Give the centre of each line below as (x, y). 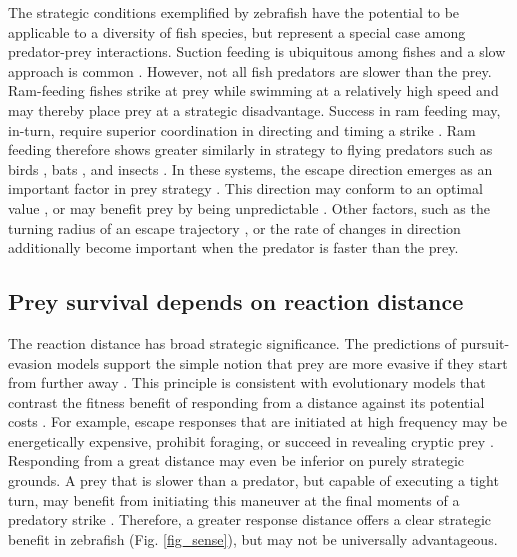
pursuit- (485, 342)
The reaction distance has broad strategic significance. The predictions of (232, 342)
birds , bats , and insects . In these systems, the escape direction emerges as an (250, 168)
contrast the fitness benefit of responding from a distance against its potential (246, 401)
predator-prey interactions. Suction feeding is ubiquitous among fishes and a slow (257, 51)
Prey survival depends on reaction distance (236, 301)
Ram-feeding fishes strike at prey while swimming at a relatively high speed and (253, 90)
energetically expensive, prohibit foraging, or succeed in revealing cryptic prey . (251, 440)
